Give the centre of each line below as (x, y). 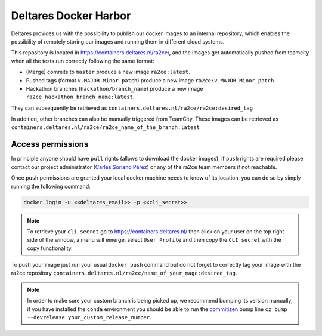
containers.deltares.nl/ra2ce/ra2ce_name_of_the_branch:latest (105, 127)
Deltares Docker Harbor (71, 16)
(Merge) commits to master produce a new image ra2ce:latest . (108, 72)
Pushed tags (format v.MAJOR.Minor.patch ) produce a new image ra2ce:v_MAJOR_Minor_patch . (151, 80)
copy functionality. (50, 248)
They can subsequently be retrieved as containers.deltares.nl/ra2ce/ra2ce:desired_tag (132, 108)
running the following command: (51, 186)
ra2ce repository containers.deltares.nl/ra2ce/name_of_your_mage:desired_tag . (124, 273)
